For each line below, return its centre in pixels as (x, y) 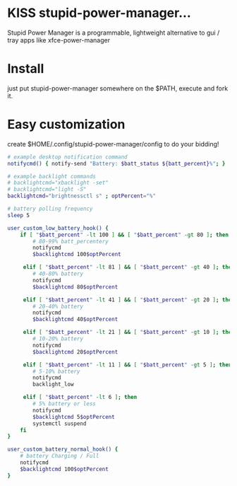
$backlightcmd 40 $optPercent (75, 320)
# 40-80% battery (58, 274)
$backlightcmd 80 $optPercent (75, 287)
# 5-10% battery (56, 371)
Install (26, 69)
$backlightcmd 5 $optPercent (74, 417)
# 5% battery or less (65, 404)
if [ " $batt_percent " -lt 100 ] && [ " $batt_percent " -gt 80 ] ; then (124, 235)
